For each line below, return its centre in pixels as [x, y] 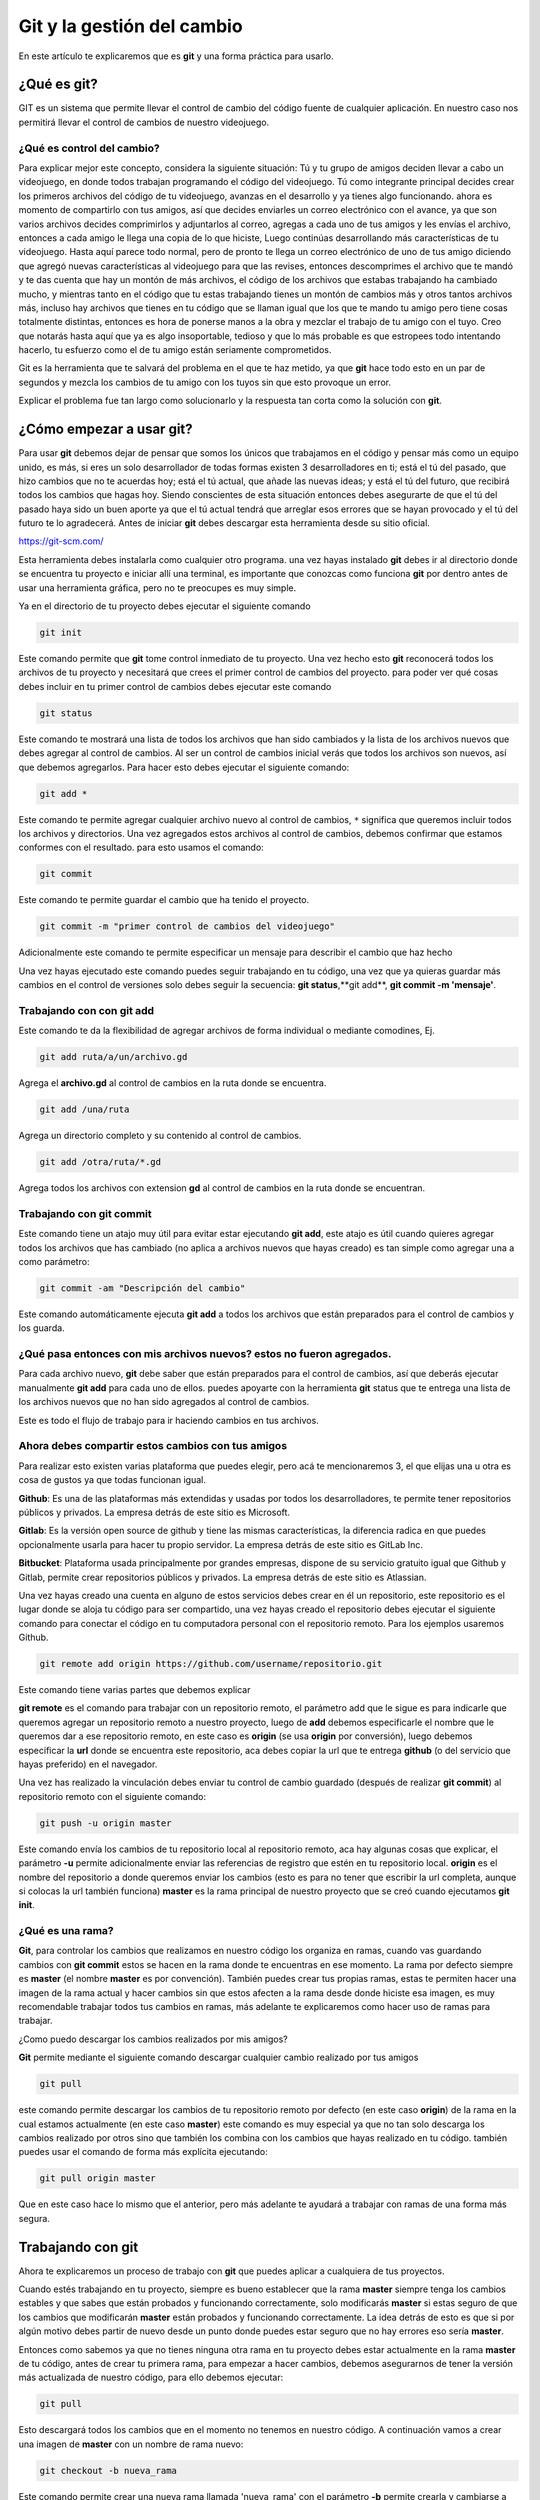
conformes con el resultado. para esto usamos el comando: [141, 847]
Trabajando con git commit [85, 1213]
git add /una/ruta [84, 1109]
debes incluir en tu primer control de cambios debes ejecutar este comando [175, 686]
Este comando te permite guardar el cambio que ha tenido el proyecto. [164, 900]
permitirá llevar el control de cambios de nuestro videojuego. [144, 122]
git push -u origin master [105, 1823]
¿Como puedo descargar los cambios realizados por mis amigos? [153, 2039]
